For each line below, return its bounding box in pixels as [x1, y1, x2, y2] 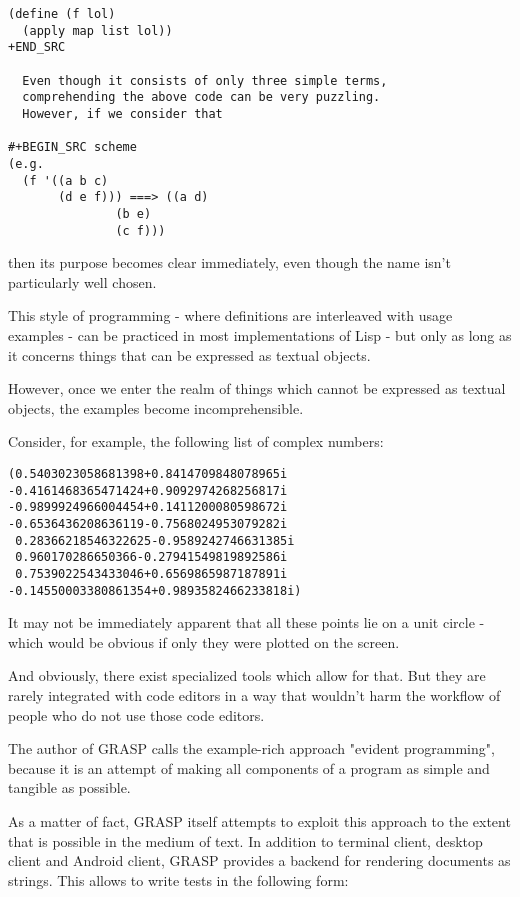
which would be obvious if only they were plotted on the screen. [8, 631, 400, 652]
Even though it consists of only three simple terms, [22, 73, 388, 88]
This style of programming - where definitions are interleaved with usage [8, 305, 453, 326]
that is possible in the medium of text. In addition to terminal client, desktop [8, 830, 483, 851]
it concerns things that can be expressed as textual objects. [8, 344, 371, 365]
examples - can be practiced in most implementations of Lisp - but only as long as [8, 324, 512, 345]
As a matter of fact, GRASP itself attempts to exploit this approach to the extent [8, 810, 511, 831]
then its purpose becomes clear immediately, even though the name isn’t [8, 252, 451, 273]
